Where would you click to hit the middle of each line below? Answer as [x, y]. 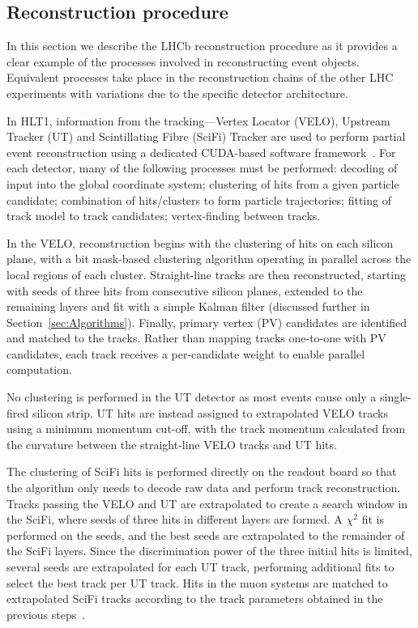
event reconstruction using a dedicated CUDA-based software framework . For [201, 152]
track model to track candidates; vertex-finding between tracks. [164, 216]
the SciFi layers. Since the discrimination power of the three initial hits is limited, [209, 551]
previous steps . [46, 614]
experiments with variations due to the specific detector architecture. [177, 93]
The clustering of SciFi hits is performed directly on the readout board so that [202, 471]
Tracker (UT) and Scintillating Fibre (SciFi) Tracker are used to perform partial [206, 136]
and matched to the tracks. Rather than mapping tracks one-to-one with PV [196, 338]
